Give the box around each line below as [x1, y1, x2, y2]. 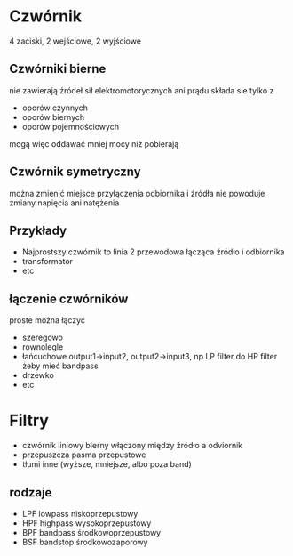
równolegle [21, 342, 64, 352]
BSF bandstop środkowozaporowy [21, 536, 148, 547]
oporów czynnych [21, 102, 89, 113]
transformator [21, 256, 74, 267]
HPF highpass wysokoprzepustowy [21, 518, 152, 528]
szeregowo [21, 332, 64, 343]
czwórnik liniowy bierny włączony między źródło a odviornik [21, 440, 243, 451]
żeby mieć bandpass [21, 360, 99, 371]
